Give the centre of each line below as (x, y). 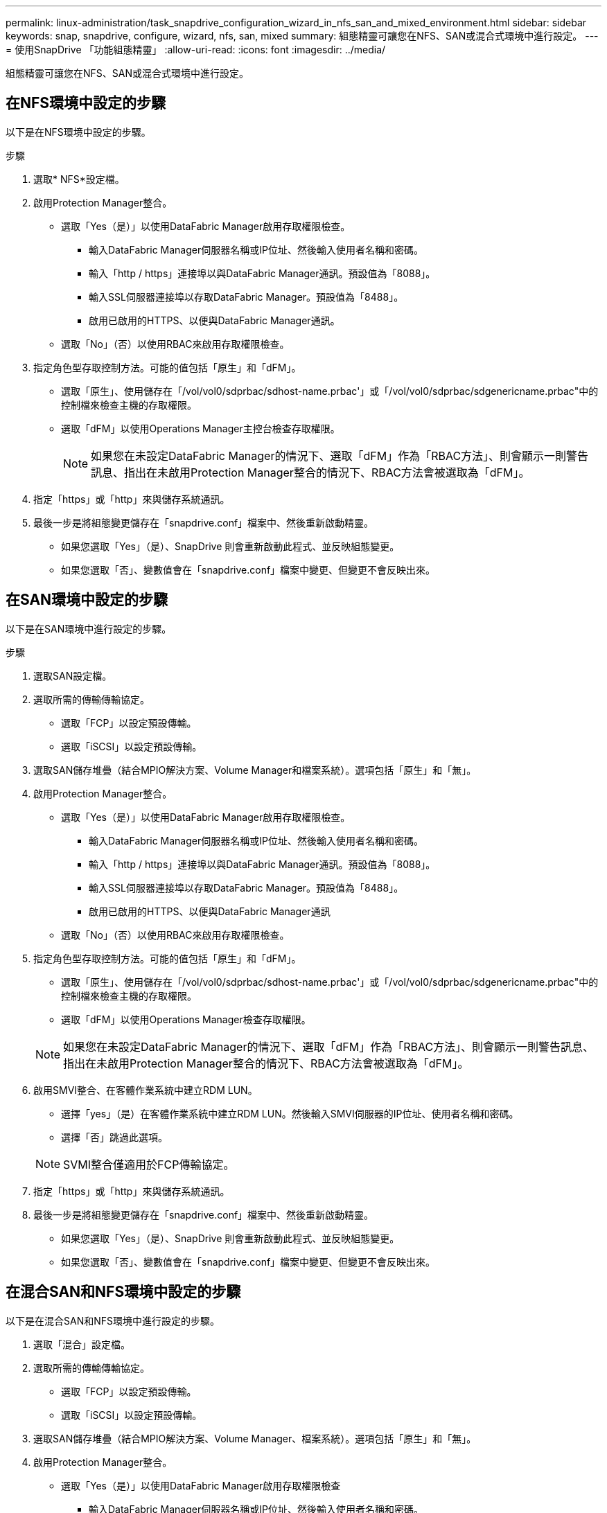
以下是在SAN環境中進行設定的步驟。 (89, 628)
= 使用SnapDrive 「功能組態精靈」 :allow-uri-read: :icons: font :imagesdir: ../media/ (196, 50)
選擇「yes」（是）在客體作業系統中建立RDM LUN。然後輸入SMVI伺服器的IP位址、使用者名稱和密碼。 (290, 1113)
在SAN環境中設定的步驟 (87, 600)
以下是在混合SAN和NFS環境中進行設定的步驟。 (113, 1320)
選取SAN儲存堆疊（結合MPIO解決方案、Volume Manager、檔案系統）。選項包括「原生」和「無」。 (255, 1438)
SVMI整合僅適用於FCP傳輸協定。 (149, 1164)
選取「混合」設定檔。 (82, 1344)
